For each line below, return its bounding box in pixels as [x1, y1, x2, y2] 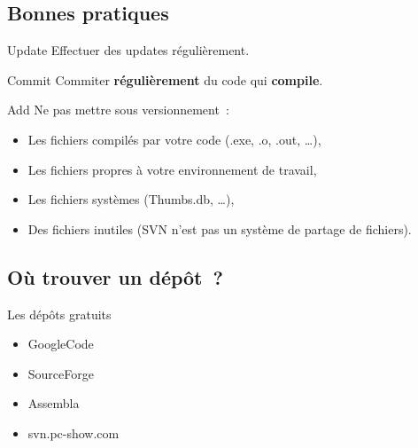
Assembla [27, 394, 80, 413]
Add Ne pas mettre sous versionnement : [7, 100, 229, 119]
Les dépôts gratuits [7, 304, 112, 323]
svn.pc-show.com [27, 423, 120, 442]
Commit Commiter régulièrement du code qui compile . [7, 70, 323, 89]
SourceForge [27, 364, 94, 382]
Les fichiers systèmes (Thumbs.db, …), [27, 190, 235, 208]
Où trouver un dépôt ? [7, 263, 223, 290]
